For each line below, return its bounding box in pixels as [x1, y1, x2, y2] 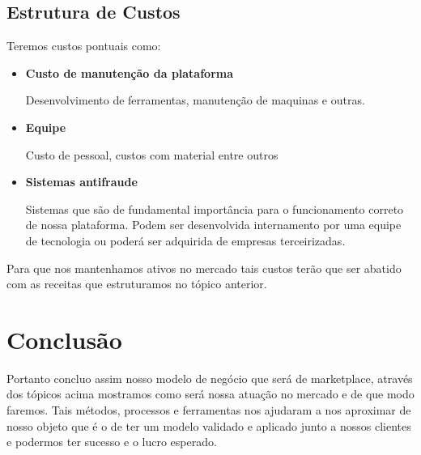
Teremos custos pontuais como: [6, 37, 161, 54]
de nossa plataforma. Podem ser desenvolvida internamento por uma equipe [25, 216, 402, 233]
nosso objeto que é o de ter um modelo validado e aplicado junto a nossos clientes [6, 417, 411, 434]
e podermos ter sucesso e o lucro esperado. [6, 433, 217, 450]
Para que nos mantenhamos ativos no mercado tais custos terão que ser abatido [6, 259, 402, 276]
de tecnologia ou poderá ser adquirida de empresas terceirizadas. [25, 232, 346, 249]
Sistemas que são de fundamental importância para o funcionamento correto [25, 200, 404, 217]
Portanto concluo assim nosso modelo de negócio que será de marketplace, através [6, 369, 413, 386]
